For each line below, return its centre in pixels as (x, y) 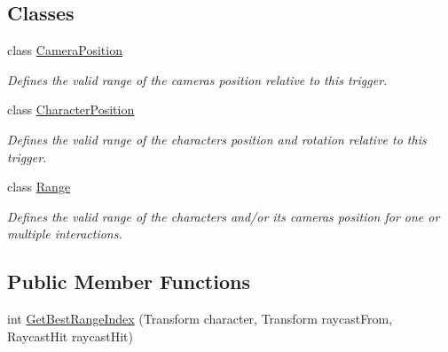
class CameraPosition (65, 50)
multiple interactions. (65, 234)
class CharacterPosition (71, 110)
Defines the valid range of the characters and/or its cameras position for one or (224, 216)
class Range (39, 187)
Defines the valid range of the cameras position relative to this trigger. (197, 79)
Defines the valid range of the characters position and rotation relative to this (217, 139)
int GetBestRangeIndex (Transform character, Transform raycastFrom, (200, 319)
